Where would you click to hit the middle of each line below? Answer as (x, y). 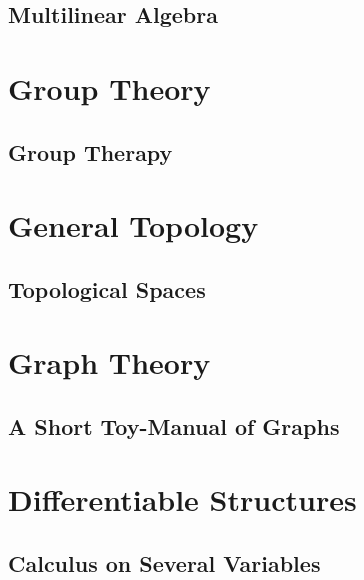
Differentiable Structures (182, 499)
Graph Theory (109, 362)
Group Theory (109, 87)
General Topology (133, 225)
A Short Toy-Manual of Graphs (174, 425)
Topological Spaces (107, 288)
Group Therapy (90, 151)
